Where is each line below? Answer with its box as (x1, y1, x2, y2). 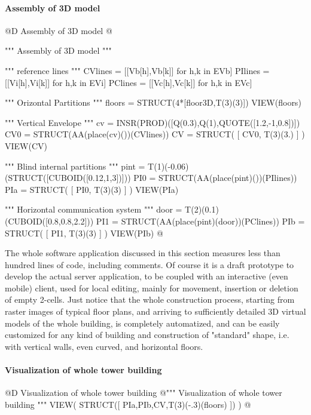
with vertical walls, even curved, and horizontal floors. (5, 340, 203, 352)
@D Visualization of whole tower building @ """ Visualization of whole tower (5, 386, 282, 399)
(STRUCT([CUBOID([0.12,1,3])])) (5, 171, 131, 184)
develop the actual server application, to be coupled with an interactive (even (5, 270, 288, 282)
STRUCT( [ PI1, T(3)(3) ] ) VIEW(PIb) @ (5, 226, 163, 239)
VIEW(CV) (5, 139, 47, 152)
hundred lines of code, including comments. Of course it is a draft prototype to (5, 258, 294, 270)
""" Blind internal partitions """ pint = (5, 159, 145, 172)
